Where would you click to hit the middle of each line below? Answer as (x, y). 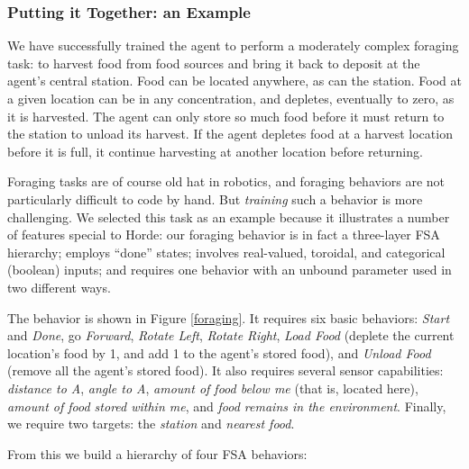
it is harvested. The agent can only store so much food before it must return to (226, 116)
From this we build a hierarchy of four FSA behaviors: (157, 453)
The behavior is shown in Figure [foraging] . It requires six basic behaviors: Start (229, 317)
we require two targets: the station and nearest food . (151, 424)
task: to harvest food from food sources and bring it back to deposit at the (214, 63)
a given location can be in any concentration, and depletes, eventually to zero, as (231, 98)
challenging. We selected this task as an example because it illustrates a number (229, 216)
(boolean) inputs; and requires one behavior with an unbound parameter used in (230, 270)
